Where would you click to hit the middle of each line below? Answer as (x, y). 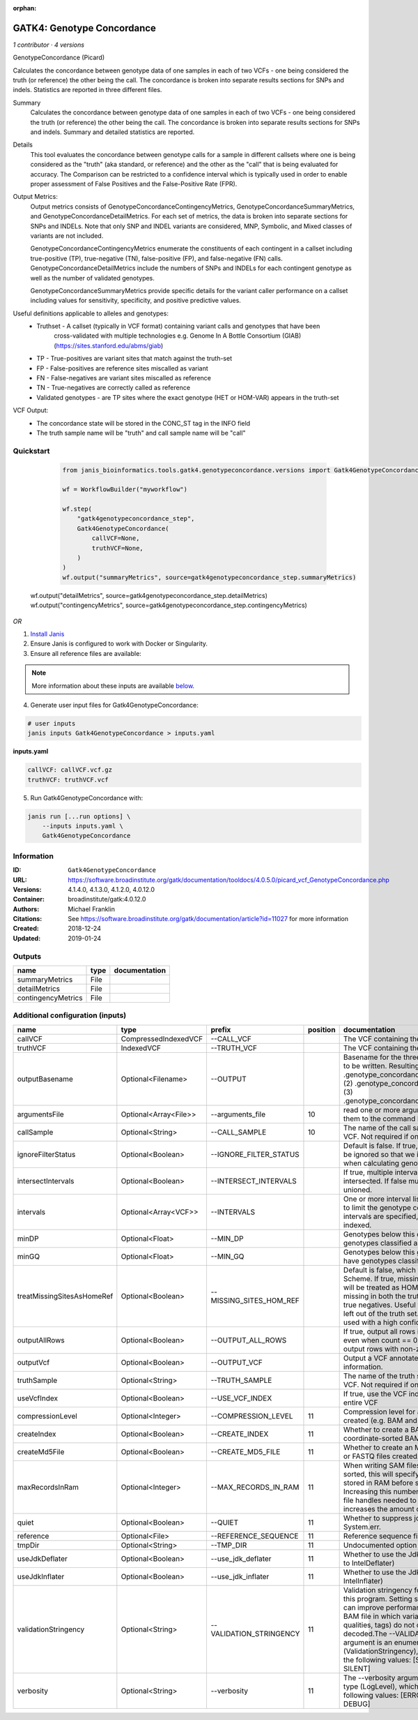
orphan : (25, 8)
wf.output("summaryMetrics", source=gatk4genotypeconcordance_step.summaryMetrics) (209, 577)
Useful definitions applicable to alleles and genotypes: (91, 313)
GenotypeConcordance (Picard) (59, 58)
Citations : (28, 919)
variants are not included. (67, 235)
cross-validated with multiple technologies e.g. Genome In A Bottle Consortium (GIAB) (178, 336)
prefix (221, 1029)
